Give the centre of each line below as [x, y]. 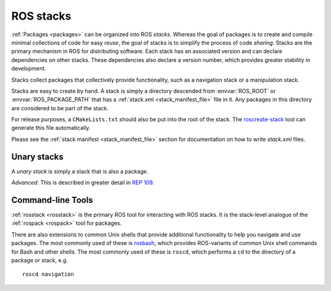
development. [29, 69]
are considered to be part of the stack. [60, 108]
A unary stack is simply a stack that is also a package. [80, 171]
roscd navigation [48, 274]
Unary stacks [37, 157]
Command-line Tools [52, 200]
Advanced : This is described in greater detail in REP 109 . [83, 183]
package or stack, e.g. [40, 260]
